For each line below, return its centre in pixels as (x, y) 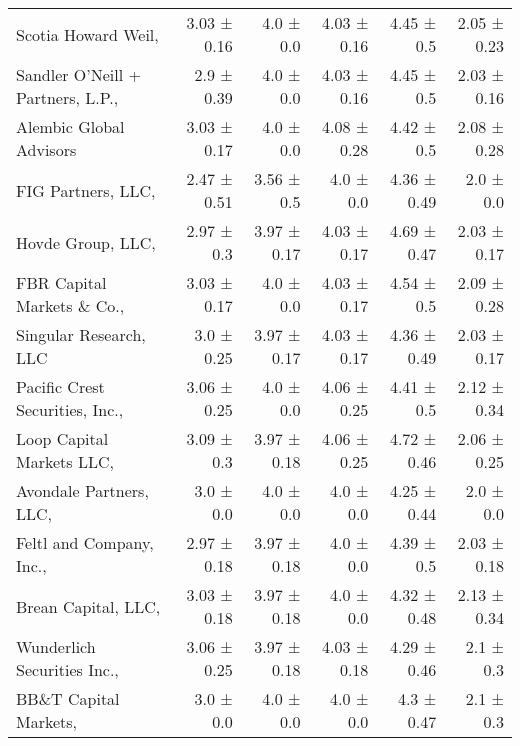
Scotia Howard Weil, (87, 34)
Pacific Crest (60, 386)
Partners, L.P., (67, 97)
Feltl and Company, (85, 542)
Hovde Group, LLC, (86, 242)
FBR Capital (61, 282)
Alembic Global (70, 126)
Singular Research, (81, 334)
